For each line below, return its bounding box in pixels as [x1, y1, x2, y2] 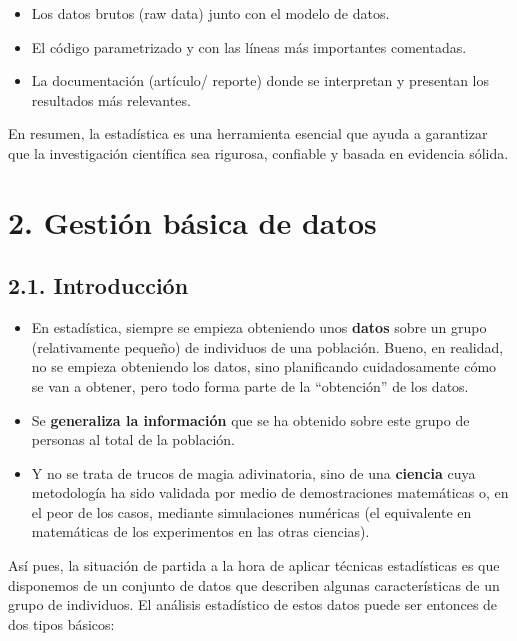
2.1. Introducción [8, 270, 189, 301]
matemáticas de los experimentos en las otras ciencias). [31, 521, 370, 542]
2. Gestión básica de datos [8, 201, 377, 242]
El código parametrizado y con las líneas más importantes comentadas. [31, 36, 467, 57]
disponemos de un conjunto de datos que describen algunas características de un [8, 574, 500, 595]
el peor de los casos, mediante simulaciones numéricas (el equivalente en [31, 501, 472, 522]
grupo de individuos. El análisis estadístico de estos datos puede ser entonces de [8, 594, 498, 615]
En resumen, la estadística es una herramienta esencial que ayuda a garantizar [8, 123, 488, 144]
